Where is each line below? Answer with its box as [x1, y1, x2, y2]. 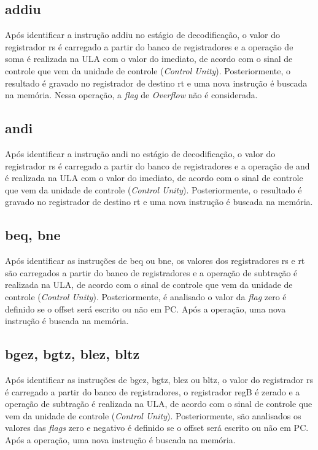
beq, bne [5, 225, 61, 244]
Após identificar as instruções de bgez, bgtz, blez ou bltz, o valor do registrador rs [5, 373, 313, 386]
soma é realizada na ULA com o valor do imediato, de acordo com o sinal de [5, 52, 293, 65]
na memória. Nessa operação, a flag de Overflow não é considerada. [5, 88, 258, 101]
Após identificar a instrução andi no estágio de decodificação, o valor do [5, 147, 276, 160]
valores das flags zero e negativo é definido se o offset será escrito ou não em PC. [5, 421, 309, 434]
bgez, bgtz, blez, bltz [5, 344, 140, 363]
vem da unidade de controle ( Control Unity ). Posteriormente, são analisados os [5, 409, 301, 422]
